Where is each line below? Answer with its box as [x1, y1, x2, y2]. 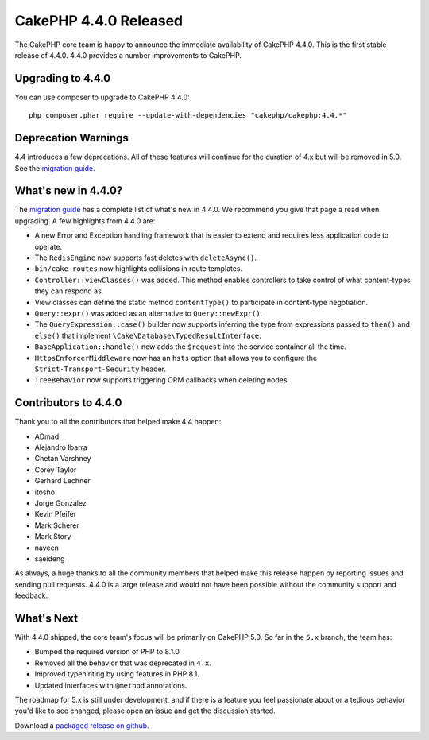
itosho [34, 487, 56, 497]
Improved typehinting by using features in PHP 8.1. [34, 669, 200, 679]
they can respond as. [34, 286, 104, 296]
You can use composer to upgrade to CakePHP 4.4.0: [14, 92, 190, 102]
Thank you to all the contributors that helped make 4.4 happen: [14, 417, 222, 427]
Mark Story [34, 532, 71, 541]
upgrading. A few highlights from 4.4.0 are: [14, 215, 156, 226]
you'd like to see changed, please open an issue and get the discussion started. [14, 706, 276, 715]
